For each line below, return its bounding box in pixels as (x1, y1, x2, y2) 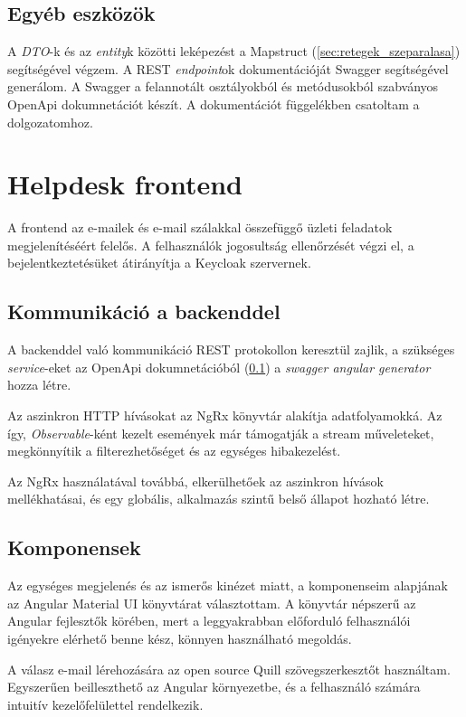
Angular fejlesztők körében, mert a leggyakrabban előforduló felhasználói (7, 611, 411, 630)
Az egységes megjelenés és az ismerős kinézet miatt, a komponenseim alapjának (7, 576, 448, 595)
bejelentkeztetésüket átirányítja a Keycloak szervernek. (7, 253, 311, 272)
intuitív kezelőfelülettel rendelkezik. (7, 694, 204, 713)
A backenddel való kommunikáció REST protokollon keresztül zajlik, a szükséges (7, 340, 455, 359)
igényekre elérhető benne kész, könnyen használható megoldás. (7, 629, 352, 648)
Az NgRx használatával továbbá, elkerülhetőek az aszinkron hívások (7, 471, 384, 490)
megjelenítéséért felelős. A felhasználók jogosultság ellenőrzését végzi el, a (7, 235, 414, 254)
